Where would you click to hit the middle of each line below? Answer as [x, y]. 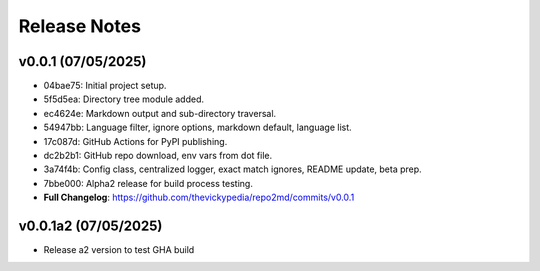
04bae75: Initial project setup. [105, 86]
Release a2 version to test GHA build [119, 250]
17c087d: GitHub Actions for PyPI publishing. [135, 141]
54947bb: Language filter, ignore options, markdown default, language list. [197, 127]
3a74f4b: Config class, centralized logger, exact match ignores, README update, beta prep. [232, 169]
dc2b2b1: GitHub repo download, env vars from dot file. [158, 156]
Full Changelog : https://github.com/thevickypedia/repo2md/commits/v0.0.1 [199, 197]
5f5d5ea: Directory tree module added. [124, 99]
